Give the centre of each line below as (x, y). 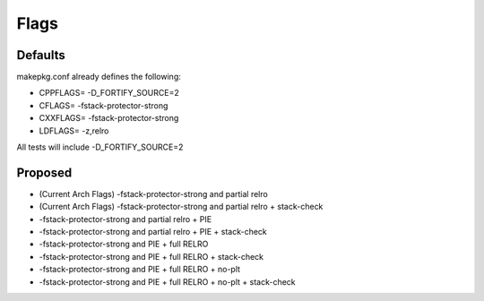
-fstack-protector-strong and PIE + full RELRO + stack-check (151, 256)
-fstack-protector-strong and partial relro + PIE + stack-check (153, 232)
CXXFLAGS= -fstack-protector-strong (109, 118)
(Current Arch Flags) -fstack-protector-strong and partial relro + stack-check (181, 207)
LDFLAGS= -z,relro (74, 131)
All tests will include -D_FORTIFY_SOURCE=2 (100, 147)
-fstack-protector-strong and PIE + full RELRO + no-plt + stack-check (167, 281)
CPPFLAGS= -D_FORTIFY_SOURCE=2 (109, 93)
